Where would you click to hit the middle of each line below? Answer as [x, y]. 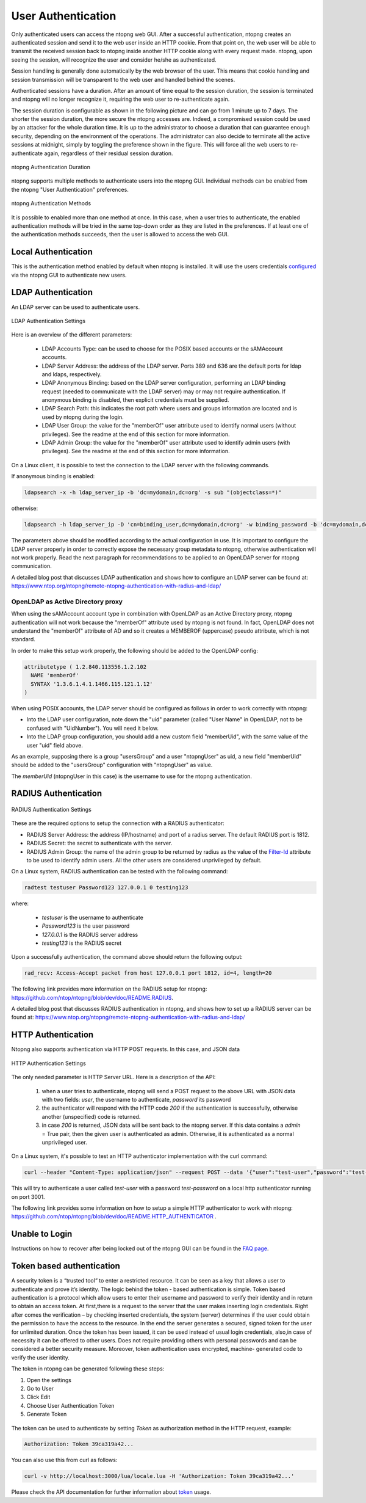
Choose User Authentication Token [70, 1405]
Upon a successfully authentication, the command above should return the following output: [127, 957]
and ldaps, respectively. [72, 374]
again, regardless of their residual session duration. [108, 153]
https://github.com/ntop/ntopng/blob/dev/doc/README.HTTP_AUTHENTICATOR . [114, 1217]
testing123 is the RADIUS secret [82, 943]
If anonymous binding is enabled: [53, 476]
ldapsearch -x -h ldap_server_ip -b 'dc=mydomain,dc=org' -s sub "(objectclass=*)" [153, 493]
